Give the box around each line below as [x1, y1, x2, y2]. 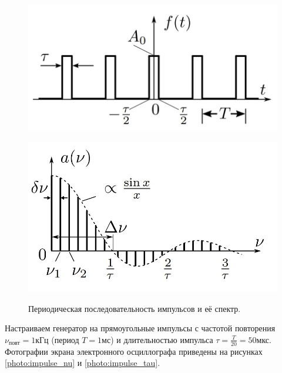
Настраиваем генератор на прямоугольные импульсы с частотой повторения [5, 322, 276, 334]
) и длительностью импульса [110, 333, 213, 345]
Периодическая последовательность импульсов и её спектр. [28, 302, 241, 314]
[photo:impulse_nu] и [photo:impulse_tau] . [5, 357, 160, 369]
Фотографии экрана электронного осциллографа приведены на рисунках [5, 345, 263, 357]
